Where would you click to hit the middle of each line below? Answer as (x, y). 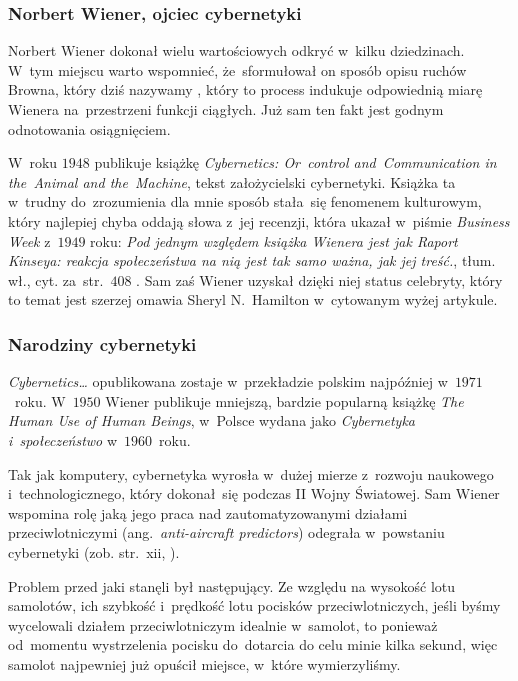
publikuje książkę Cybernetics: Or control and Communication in (295, 162)
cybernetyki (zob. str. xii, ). (94, 551)
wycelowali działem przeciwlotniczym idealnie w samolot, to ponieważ (223, 624)
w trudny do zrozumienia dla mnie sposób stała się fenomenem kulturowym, (245, 201)
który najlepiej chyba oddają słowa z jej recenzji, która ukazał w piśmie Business (259, 220)
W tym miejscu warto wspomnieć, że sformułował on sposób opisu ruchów (237, 69)
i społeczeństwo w (63, 439)
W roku (33, 162)
